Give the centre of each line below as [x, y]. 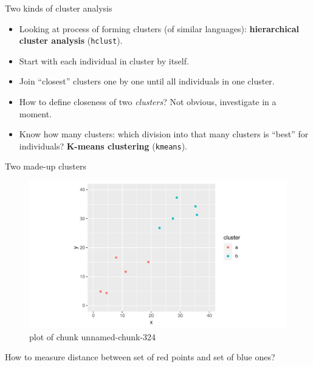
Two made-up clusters [46, 166]
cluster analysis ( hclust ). [71, 40]
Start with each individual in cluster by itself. [104, 60]
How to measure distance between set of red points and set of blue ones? [140, 357]
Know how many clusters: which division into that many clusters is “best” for [164, 134]
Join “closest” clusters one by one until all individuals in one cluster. [147, 81]
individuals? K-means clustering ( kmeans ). [103, 146]
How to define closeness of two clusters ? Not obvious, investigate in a [148, 102]
